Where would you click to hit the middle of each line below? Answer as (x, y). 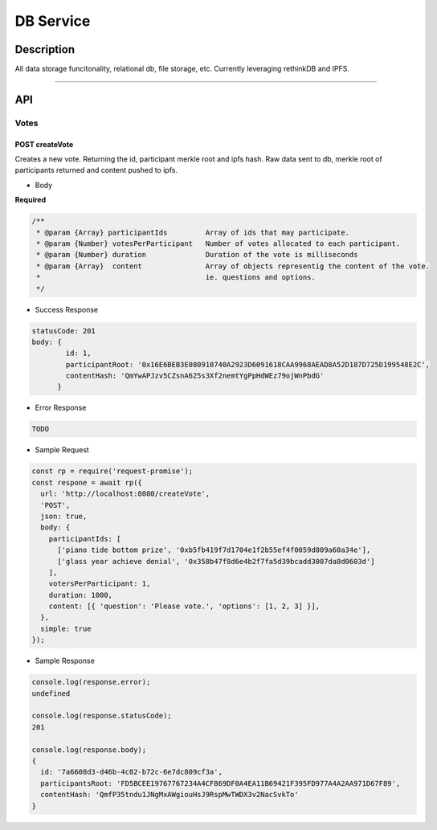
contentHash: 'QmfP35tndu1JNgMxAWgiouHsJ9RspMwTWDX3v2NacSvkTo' (169, 795)
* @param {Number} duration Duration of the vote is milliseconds (197, 255)
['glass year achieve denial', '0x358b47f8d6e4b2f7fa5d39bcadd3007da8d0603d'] (216, 561)
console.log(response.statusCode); (102, 716)
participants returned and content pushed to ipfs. (96, 170)
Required (31, 200)
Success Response (67, 309)
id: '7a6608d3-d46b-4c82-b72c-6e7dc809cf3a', (131, 772)
